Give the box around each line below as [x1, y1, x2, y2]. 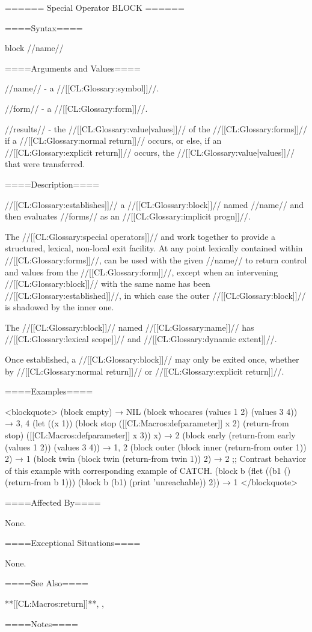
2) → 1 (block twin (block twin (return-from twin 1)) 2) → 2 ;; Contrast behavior [5, 452, 307, 465]
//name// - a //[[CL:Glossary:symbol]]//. [5, 82, 159, 94]
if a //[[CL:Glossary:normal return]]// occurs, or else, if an [5, 134, 222, 147]
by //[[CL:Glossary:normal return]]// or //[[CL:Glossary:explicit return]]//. [5, 364, 284, 377]
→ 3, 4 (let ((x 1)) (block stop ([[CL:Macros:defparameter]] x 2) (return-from [5, 417, 289, 429]
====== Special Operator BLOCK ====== [5, 1, 185, 13]
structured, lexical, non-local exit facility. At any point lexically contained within [5, 242, 303, 254]
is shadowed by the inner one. [5, 301, 114, 313]
